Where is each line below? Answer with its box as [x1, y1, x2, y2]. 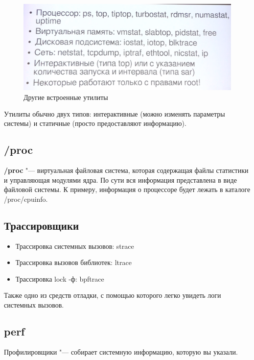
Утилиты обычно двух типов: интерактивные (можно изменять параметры [4, 108, 225, 119]
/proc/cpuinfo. [4, 193, 48, 204]
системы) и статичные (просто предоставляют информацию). [4, 118, 186, 128]
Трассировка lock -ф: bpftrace [15, 273, 104, 284]
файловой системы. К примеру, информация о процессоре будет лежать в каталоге [4, 184, 251, 194]
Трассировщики [4, 217, 79, 233]
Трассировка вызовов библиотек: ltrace [15, 257, 132, 267]
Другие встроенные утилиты [23, 92, 108, 102]
